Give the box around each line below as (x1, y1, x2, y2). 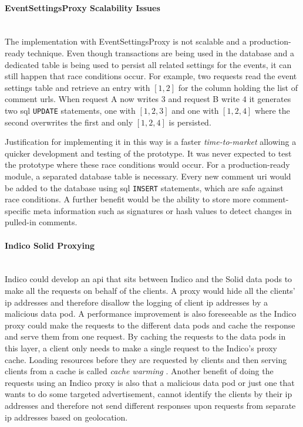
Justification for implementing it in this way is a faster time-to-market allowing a (5, 135, 297, 148)
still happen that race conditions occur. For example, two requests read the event (5, 70, 297, 82)
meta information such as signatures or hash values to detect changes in (33, 204, 292, 216)
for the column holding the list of (178, 81, 298, 93)
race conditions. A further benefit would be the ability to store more (5, 193, 251, 205)
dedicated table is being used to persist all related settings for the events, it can (5, 58, 292, 70)
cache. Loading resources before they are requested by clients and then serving (5, 353, 287, 365)
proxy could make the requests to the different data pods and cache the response (5, 318, 295, 331)
